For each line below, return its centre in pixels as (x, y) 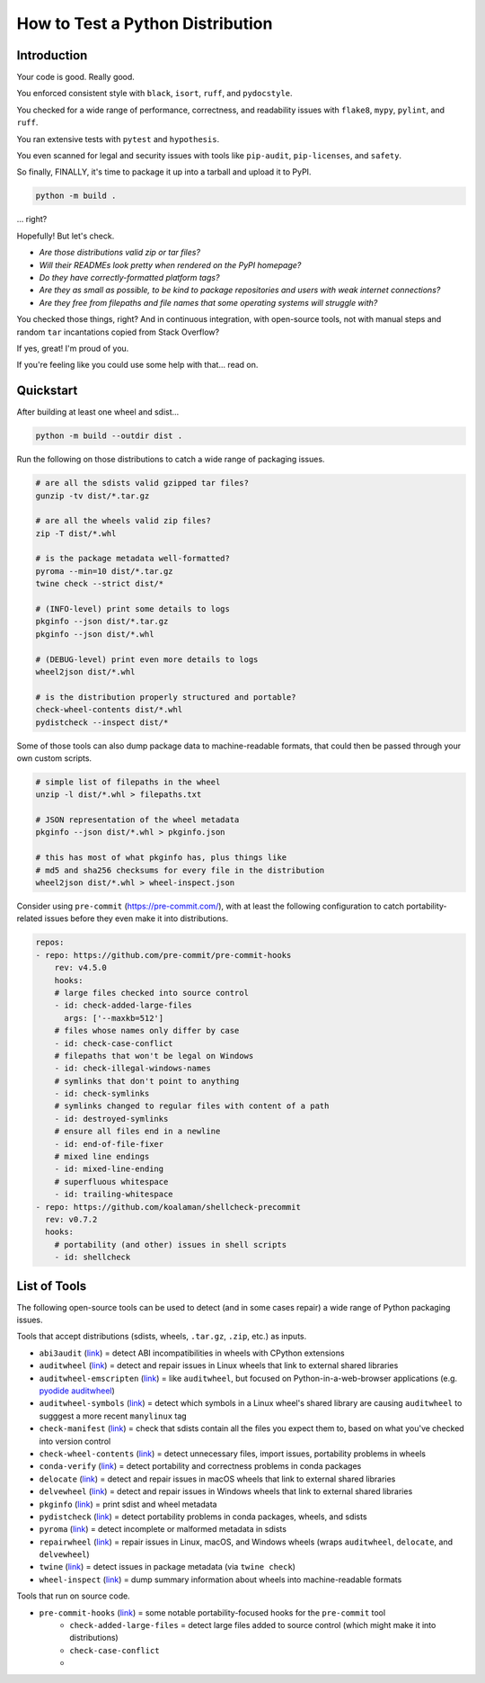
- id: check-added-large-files (123, 1006)
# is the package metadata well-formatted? (133, 559)
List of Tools (52, 1286)
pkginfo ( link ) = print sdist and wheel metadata (128, 1504)
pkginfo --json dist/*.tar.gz (102, 622)
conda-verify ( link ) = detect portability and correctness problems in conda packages (200, 1466)
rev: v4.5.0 (81, 968)
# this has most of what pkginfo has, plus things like (161, 858)
